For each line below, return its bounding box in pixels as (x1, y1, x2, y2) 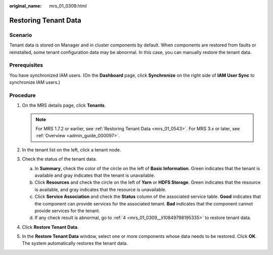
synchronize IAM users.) (9, 79, 61, 85)
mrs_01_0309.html (49, 3, 87, 9)
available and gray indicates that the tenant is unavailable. (34, 172, 155, 178)
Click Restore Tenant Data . (22, 224, 79, 230)
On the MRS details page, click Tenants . (22, 103, 106, 109)
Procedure (9, 91, 36, 98)
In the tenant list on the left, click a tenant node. (22, 146, 121, 152)
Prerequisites (9, 62, 43, 69)
